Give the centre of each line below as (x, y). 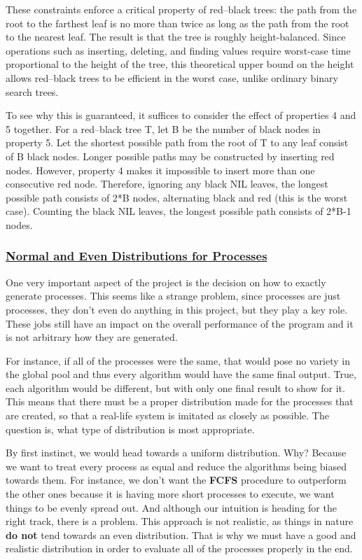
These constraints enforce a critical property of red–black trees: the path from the (181, 9)
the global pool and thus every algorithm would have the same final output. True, (181, 374)
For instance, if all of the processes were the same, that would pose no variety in (178, 360)
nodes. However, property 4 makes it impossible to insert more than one (160, 170)
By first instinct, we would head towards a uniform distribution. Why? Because (176, 453)
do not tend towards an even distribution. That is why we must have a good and (181, 534)
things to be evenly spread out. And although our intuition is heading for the (171, 507)
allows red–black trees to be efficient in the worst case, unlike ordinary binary (172, 77)
